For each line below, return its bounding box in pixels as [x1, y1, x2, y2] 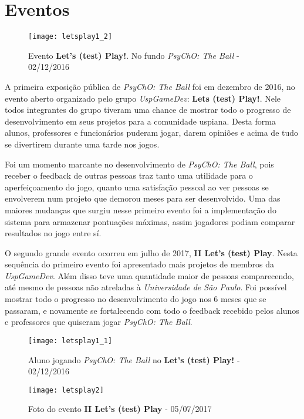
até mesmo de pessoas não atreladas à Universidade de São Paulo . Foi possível [5, 281, 287, 293]
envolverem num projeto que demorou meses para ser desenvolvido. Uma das [5, 192, 281, 205]
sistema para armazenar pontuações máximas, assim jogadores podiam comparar [5, 215, 295, 227]
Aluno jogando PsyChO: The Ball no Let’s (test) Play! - [28, 353, 240, 366]
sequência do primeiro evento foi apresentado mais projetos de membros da [5, 258, 275, 270]
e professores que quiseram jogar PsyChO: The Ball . [5, 316, 192, 328]
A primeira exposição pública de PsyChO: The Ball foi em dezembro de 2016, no [5, 80, 295, 92]
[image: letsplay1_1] [28, 336, 113, 345]
